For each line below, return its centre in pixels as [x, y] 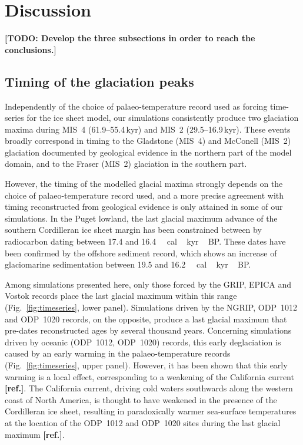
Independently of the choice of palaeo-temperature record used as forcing [136, 106]
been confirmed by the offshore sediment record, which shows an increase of [141, 253]
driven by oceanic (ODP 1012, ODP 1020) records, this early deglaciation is [143, 342]
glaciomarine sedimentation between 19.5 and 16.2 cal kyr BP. [128, 264]
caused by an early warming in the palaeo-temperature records [118, 353]
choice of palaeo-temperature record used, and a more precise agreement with [144, 195]
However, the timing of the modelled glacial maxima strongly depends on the [144, 184]
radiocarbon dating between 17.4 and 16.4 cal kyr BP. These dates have [145, 241]
